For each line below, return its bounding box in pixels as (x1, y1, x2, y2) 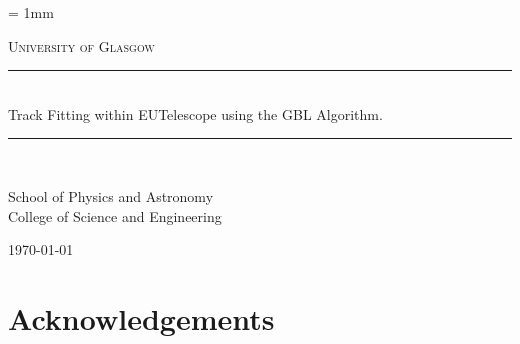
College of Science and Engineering (8, 205, 222, 226)
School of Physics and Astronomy (8, 185, 214, 206)
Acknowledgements (8, 297, 275, 338)
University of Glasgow (8, 35, 155, 56)
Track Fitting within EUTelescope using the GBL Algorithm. (8, 103, 383, 124)
